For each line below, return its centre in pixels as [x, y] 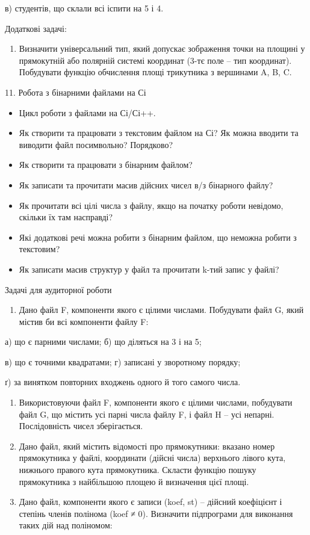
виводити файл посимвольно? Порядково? [96, 144]
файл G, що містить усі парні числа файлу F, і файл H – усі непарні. [147, 414]
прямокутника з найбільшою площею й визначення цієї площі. [134, 481]
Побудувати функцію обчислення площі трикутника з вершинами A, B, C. [155, 72]
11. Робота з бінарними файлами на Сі [76, 92]
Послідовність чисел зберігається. [81, 426]
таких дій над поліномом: [66, 525]
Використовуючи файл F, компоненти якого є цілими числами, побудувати [156, 402]
